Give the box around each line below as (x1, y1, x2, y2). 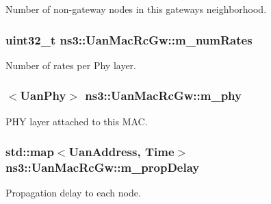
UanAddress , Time (68, 143, 175, 160)
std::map (5, 143, 54, 160)
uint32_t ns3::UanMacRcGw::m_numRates (5, 31, 253, 48)
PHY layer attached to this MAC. (5, 114, 148, 128)
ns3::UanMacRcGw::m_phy (85, 87, 242, 104)
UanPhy (20, 87, 66, 104)
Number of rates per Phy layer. (5, 58, 136, 72)
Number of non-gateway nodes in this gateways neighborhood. (5, 2, 267, 16)
